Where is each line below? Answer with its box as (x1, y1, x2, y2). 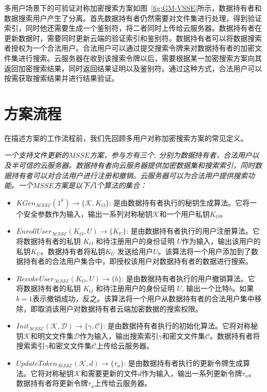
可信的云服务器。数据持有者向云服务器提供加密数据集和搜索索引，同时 (18, 160, 255, 171)
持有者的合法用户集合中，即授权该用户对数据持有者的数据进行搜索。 (23, 256, 253, 266)
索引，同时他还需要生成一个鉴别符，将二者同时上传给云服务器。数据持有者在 (4, 23, 262, 33)
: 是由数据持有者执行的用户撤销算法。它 (121, 273, 255, 283)
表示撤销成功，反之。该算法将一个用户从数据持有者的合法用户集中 (32, 293, 255, 303)
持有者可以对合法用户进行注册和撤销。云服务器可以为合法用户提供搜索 (11, 170, 248, 180)
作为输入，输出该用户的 (182, 236, 261, 246)
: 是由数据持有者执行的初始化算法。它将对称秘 (103, 320, 258, 331)
